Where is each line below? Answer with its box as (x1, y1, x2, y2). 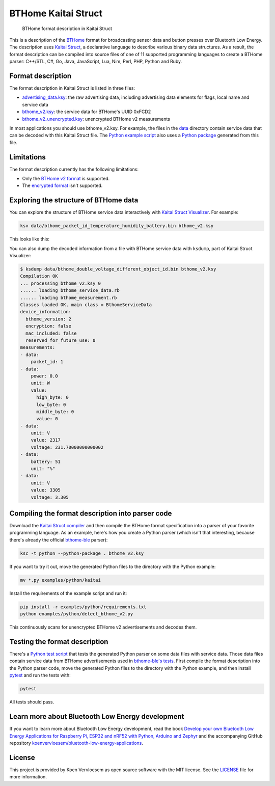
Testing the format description (9, 637, 108, 646)
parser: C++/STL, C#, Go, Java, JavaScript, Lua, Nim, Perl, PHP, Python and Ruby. (9, 59, 182, 65)
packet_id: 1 (31, 359, 64, 365)
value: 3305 (31, 487, 61, 493)
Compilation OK (20, 273, 58, 279)
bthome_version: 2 (25, 316, 71, 322)
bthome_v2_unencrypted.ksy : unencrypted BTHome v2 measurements (22, 116, 171, 122)
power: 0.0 (31, 373, 58, 379)
